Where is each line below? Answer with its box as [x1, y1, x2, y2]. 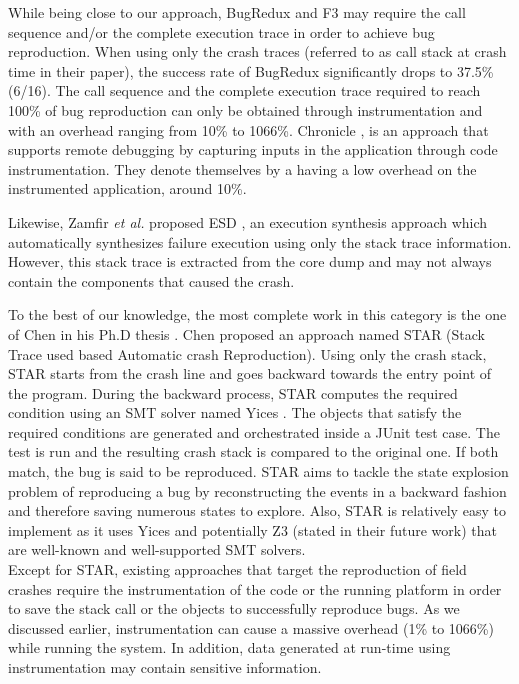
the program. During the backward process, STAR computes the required [8, 382, 458, 403]
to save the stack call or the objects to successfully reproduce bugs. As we [8, 598, 460, 619]
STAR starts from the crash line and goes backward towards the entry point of [8, 363, 492, 384]
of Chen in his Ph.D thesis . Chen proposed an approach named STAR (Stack [8, 323, 485, 344]
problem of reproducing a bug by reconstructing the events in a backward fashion [8, 480, 507, 501]
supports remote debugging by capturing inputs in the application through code [8, 139, 498, 160]
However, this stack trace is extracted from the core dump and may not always [8, 251, 492, 272]
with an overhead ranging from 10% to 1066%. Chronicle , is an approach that [8, 119, 489, 140]
